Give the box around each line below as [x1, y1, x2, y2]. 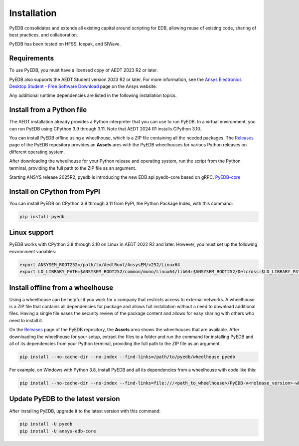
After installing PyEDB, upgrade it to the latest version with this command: [9, 408, 161, 414]
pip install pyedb [19, 214, 65, 219]
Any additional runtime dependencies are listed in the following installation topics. [9, 92, 177, 98]
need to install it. [9, 317, 43, 323]
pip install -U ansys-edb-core [19, 428, 97, 434]
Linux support [9, 228, 54, 237]
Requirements [9, 54, 54, 62]
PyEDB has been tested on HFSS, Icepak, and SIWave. [9, 41, 121, 47]
